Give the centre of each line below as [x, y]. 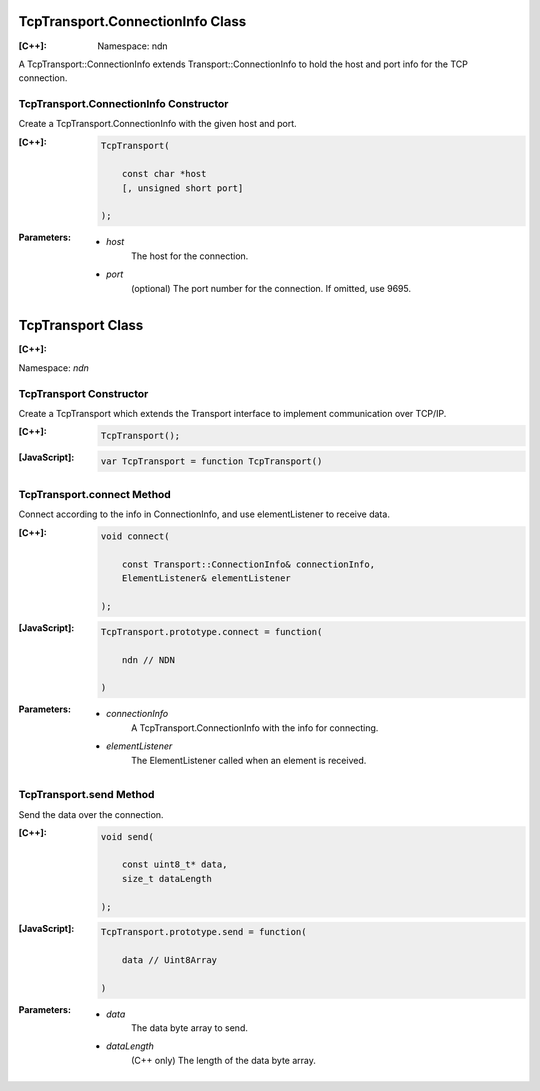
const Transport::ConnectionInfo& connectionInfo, [248, 564]
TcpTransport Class [81, 325]
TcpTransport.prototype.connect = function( [211, 631]
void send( [127, 836]
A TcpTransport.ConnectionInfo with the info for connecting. [255, 727]
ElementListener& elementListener [206, 578]
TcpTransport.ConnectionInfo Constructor [123, 104]
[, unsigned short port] [182, 188]
